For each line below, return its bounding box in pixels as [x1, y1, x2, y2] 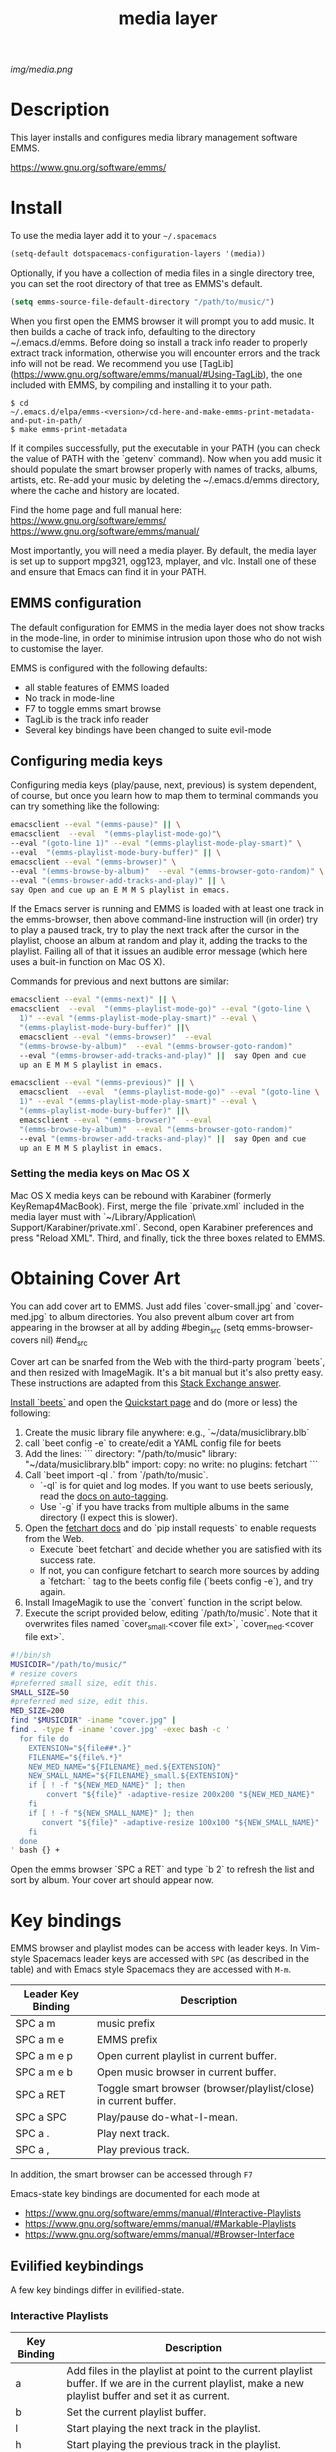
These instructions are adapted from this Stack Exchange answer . [10, 1377, 282, 1389]
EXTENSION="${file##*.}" [28, 1743, 132, 1753]
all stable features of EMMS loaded [24, 681, 170, 693]
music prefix [96, 2017, 156, 2031]
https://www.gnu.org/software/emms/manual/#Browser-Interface [24, 2228, 295, 2241]
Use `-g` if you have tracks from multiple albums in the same [39, 1501, 290, 1513]
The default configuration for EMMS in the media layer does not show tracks [10, 621, 325, 633]
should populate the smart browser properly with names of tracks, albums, [10, 463, 318, 475]
